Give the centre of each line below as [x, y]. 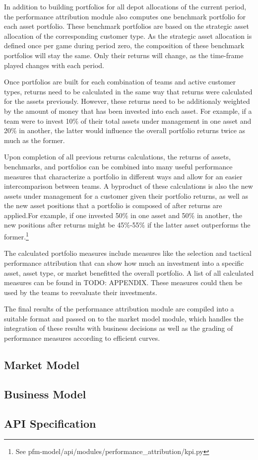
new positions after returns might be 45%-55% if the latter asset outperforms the [127, 225]
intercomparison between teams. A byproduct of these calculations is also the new [129, 186]
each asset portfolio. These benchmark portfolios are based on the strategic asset [127, 26]
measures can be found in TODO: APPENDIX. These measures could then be [123, 282]
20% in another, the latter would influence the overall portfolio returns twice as [125, 130]
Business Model [45, 394]
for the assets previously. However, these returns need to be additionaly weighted [127, 101]
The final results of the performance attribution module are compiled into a [119, 309]
